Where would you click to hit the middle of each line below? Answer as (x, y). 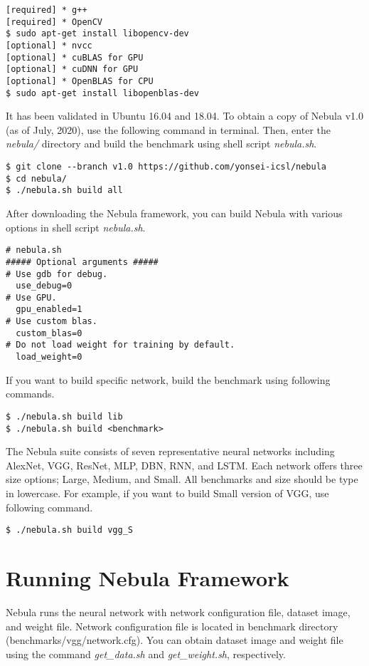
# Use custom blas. (52, 322)
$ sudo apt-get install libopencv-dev (97, 34)
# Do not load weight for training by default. (121, 345)
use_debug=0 (44, 286)
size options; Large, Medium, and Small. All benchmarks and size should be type (182, 479)
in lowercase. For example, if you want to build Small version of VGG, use (167, 493)
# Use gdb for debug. (57, 274)
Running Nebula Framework (148, 578)
